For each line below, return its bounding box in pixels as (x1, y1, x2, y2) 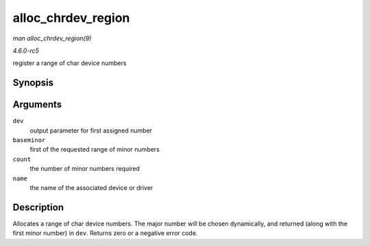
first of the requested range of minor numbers (29, 146, 160, 154)
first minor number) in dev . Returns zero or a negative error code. (12, 229, 198, 237)
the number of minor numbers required (29, 165, 140, 173)
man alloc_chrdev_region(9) (12, 34, 92, 42)
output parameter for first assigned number (29, 126, 153, 135)
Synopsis (12, 77, 54, 89)
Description (12, 202, 64, 213)
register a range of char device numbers (12, 59, 127, 68)
